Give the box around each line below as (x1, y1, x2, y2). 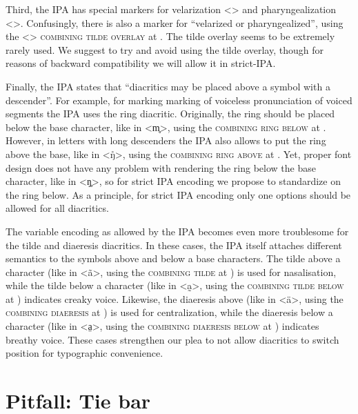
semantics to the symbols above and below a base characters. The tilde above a (6, 251, 341, 266)
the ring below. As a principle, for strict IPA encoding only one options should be (6, 187, 351, 201)
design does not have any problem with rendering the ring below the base (6, 160, 316, 175)
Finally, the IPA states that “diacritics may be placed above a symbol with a (6, 79, 330, 93)
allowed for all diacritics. (6, 201, 109, 215)
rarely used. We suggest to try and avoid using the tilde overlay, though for (6, 42, 324, 57)
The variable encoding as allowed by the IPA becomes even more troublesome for (6, 224, 349, 238)
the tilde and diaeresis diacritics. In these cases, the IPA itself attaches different (6, 237, 342, 252)
